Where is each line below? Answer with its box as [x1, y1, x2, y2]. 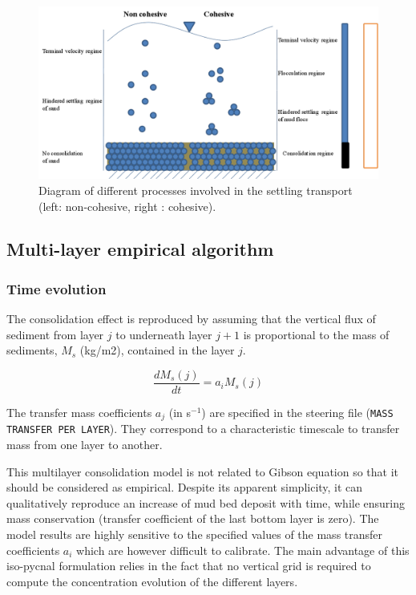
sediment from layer [6, 326, 104, 342]
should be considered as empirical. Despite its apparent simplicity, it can [6, 479, 363, 496]
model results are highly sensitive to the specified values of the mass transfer [6, 526, 383, 543]
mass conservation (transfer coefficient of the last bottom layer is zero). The [6, 510, 379, 527]
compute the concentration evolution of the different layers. [6, 573, 298, 589]
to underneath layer [115, 326, 212, 342]
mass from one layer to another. [6, 436, 163, 453]
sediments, [6, 342, 58, 358]
